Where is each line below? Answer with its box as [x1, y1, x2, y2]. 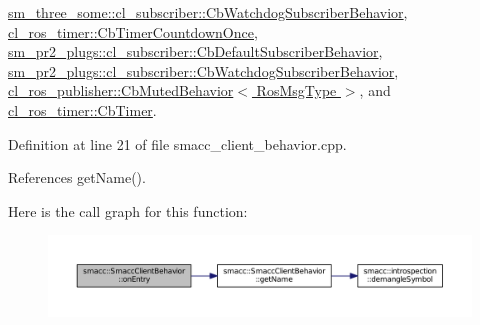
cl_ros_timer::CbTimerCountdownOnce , [8, 21, 258, 42]
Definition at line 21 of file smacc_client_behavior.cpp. [8, 133, 347, 154]
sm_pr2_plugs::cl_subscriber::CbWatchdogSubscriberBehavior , [8, 60, 399, 81]
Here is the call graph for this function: [8, 200, 248, 221]
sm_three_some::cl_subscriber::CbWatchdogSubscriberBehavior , [8, 2, 408, 22]
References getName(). [8, 167, 146, 188]
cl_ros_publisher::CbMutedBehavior [8, 80, 234, 101]
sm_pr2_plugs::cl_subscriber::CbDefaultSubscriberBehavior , [8, 41, 383, 62]
